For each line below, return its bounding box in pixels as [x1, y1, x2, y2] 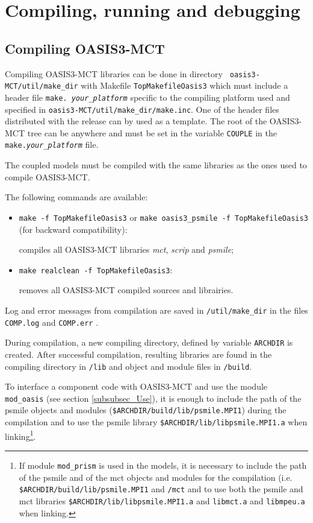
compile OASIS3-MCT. [5, 170, 90, 183]
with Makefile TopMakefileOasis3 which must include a [81, 79, 288, 92]
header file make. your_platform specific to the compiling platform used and [5, 90, 290, 103]
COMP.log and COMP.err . [5, 315, 99, 328]
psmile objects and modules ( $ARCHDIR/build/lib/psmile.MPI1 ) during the [5, 404, 287, 416]
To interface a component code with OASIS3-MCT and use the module [5, 380, 268, 393]
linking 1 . [5, 428, 36, 442]
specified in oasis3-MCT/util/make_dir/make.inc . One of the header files [5, 103, 279, 115]
